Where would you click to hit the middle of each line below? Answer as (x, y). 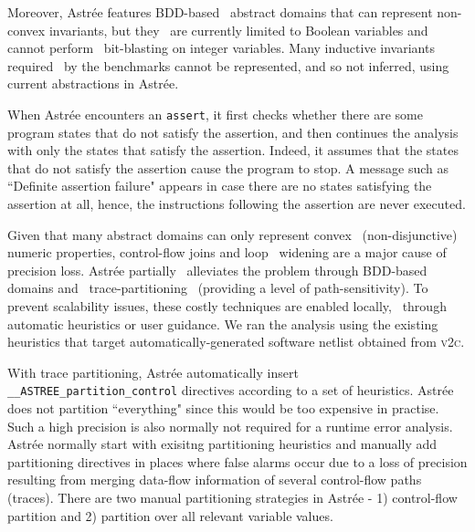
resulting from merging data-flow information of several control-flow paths (215, 480)
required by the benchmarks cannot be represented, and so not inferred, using (228, 65)
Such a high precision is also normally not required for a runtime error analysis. (230, 426)
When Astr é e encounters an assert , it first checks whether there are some (215, 114)
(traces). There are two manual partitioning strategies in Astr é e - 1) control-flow (232, 497)
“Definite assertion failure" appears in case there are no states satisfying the (220, 186)
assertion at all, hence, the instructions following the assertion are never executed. (237, 203)
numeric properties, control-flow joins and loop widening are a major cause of (227, 252)
